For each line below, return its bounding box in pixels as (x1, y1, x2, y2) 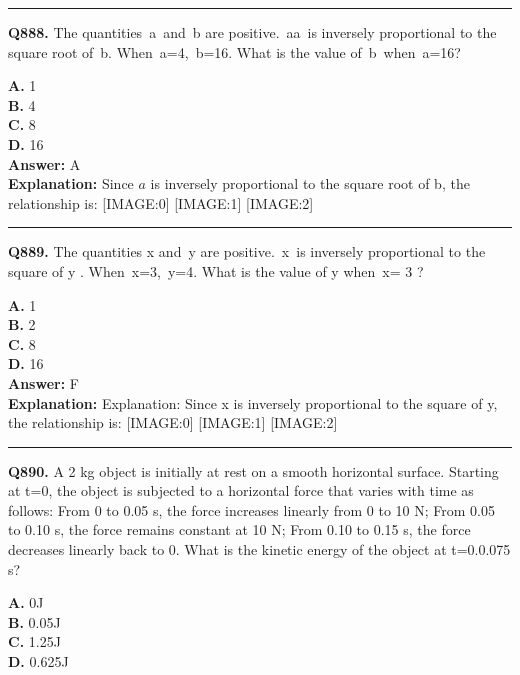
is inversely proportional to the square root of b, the (150, 173, 470, 194)
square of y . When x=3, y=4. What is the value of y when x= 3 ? (8, 260, 424, 281)
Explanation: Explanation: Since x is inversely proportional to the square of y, (8, 392, 498, 413)
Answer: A (8, 153, 81, 174)
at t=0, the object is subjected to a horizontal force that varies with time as (8, 480, 474, 501)
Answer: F (8, 372, 79, 393)
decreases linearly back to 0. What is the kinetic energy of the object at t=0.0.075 (8, 539, 511, 560)
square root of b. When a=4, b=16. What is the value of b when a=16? (8, 41, 461, 62)
